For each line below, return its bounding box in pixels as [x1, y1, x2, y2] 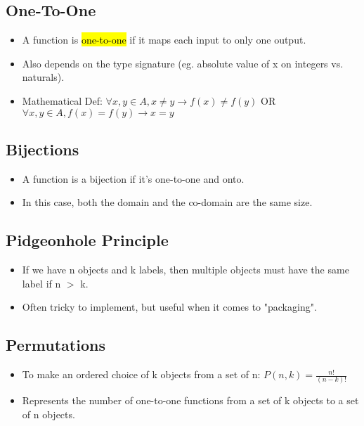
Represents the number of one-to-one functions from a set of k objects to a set [22, 393, 359, 408]
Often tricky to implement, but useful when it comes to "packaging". [22, 299, 317, 314]
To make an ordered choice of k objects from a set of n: [22, 367, 261, 382]
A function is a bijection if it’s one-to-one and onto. [22, 171, 245, 186]
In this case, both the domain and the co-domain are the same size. [22, 195, 313, 209]
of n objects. [22, 407, 75, 422]
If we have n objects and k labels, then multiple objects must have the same [22, 262, 349, 277]
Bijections [6, 138, 79, 160]
